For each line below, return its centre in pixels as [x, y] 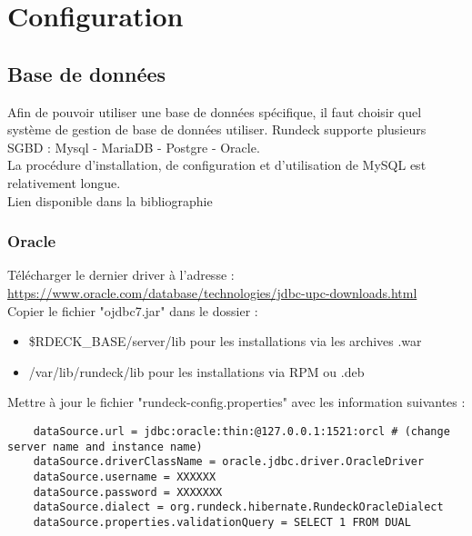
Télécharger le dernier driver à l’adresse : [121, 275]
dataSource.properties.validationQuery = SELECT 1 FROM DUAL [222, 522]
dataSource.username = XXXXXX [125, 476]
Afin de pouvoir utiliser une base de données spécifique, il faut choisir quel [215, 111]
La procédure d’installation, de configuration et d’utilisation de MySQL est [217, 165]
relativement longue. [64, 182]
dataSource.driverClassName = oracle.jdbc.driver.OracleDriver [229, 462]
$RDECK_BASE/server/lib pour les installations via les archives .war [225, 341]
